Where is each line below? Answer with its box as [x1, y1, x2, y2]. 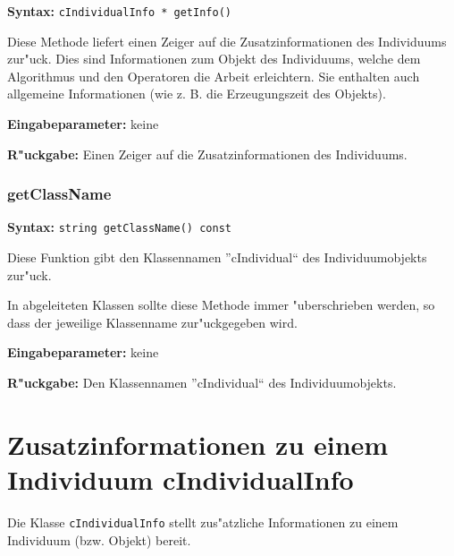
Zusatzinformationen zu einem [7, 425, 389, 462]
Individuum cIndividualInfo [7, 461, 354, 498]
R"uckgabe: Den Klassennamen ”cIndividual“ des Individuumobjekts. [7, 373, 397, 392]
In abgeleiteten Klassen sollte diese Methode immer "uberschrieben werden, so [7, 295, 435, 314]
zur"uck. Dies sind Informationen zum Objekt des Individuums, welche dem [7, 49, 421, 68]
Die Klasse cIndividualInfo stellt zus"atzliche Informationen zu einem [7, 512, 399, 531]
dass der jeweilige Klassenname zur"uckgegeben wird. [7, 312, 298, 331]
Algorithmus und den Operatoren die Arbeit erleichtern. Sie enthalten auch [7, 66, 420, 85]
